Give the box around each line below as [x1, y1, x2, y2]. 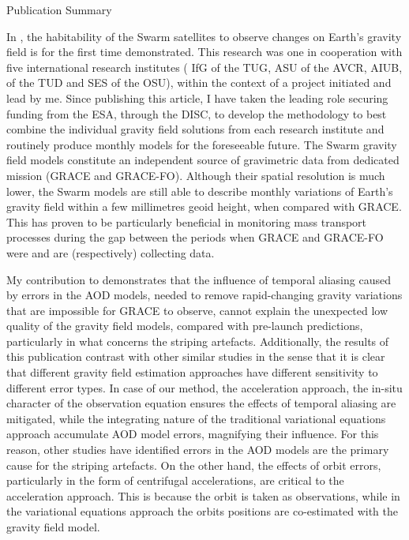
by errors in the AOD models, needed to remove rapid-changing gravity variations [6, 287, 403, 303]
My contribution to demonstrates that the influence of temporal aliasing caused [6, 271, 391, 287]
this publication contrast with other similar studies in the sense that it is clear [6, 348, 385, 365]
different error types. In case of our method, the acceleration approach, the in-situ [6, 379, 403, 396]
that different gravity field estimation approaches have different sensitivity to [6, 364, 378, 381]
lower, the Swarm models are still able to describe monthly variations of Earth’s [6, 182, 393, 199]
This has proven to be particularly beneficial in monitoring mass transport [6, 213, 367, 230]
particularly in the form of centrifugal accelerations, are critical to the [6, 472, 344, 489]
